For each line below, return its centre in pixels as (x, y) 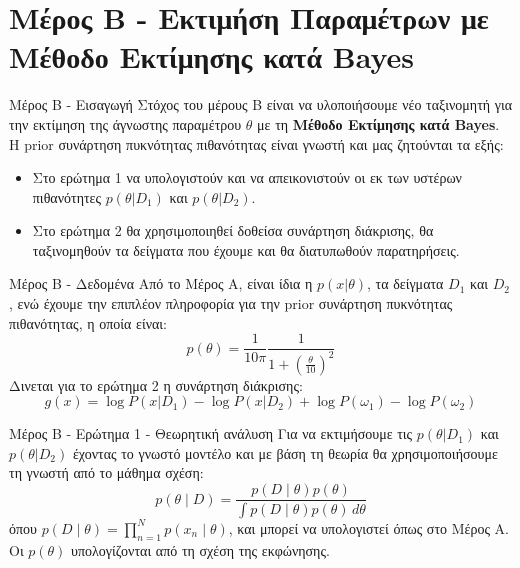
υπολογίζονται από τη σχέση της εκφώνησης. (200, 549)
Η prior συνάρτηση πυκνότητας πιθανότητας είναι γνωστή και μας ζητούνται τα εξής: (256, 143)
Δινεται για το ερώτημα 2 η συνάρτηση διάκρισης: (156, 384)
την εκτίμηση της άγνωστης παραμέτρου (125, 123)
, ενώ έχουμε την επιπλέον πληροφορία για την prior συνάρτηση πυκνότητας (231, 303)
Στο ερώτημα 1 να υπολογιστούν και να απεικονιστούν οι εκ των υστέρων (247, 177)
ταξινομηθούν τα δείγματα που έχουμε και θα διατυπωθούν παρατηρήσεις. (246, 249)
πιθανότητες (66, 196)
